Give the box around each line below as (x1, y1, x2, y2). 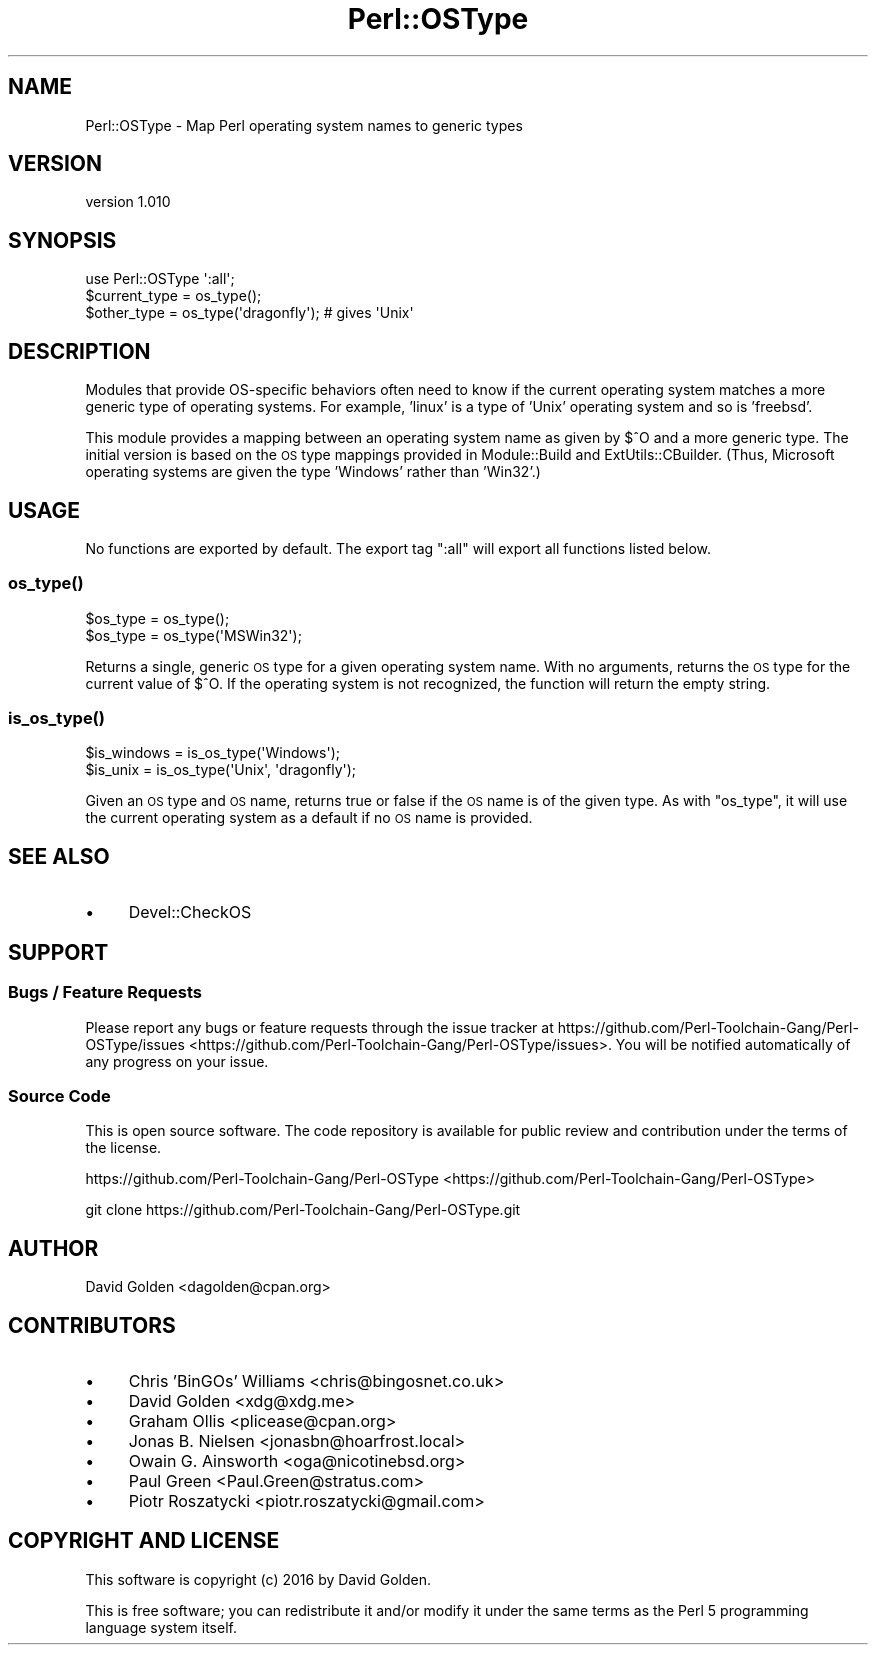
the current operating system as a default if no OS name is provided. (85, 809, 533, 827)
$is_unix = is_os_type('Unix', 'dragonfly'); (85, 761, 357, 779)
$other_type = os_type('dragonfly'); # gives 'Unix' (85, 304, 414, 322)
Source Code (8, 1085, 111, 1106)
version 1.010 (85, 193, 171, 211)
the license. (85, 1139, 162, 1157)
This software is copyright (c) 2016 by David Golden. (85, 1570, 432, 1588)
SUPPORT (8, 939, 109, 965)
